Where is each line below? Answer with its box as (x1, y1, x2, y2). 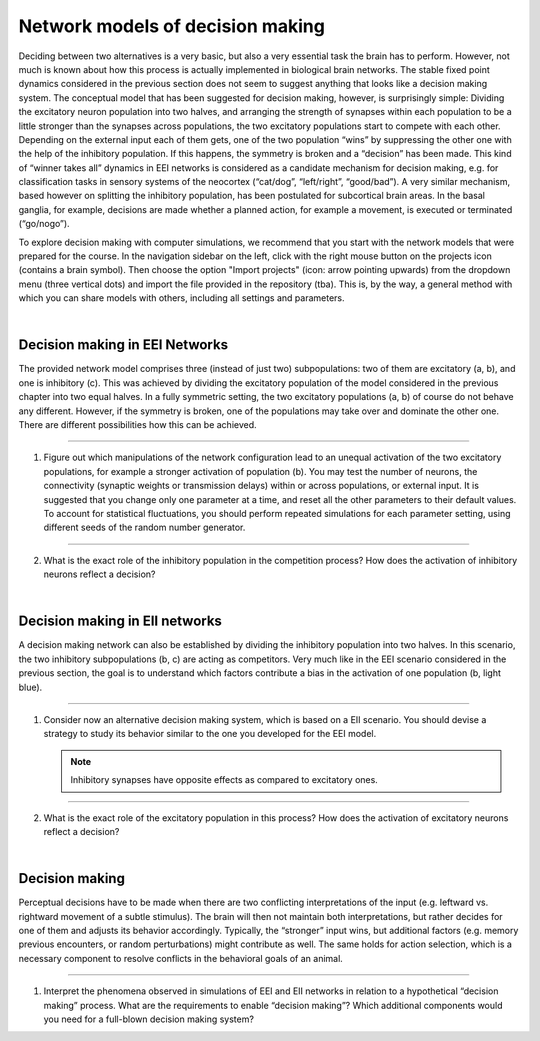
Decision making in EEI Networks (18, 336, 229, 354)
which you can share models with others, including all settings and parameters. (18, 292, 345, 304)
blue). (18, 681, 43, 693)
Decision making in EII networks (18, 613, 222, 630)
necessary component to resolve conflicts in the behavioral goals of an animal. (18, 952, 344, 964)
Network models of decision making (18, 15, 325, 37)
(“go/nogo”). (18, 218, 70, 230)
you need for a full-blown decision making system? (43, 1013, 255, 1025)
